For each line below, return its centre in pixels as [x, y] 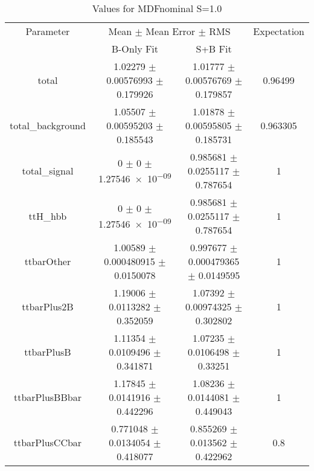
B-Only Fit [135, 49]
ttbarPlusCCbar [48, 442]
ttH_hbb [48, 216]
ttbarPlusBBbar [47, 397]
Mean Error [171, 31]
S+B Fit [214, 49]
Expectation [279, 31]
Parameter [48, 31]
